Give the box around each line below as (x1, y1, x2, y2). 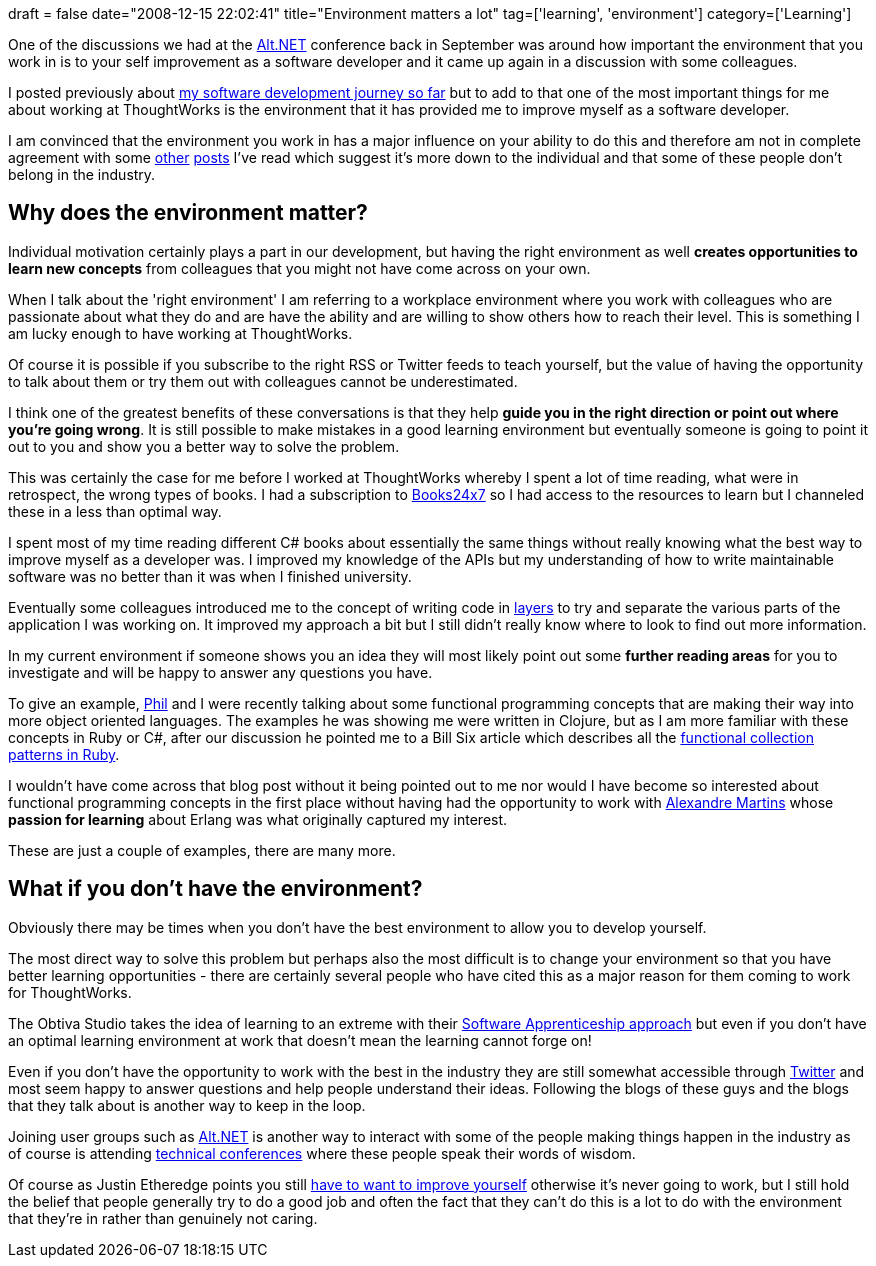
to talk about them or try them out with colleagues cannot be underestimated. (8, 372, 518, 390)
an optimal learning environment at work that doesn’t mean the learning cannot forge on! (8, 1031, 592, 1049)
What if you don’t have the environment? (8, 876, 423, 902)
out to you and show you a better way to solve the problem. (8, 437, 400, 455)
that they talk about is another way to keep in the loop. (8, 1096, 366, 1114)
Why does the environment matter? (8, 200, 368, 226)
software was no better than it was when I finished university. (8, 567, 412, 585)
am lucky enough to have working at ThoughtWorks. (8, 324, 353, 342)
